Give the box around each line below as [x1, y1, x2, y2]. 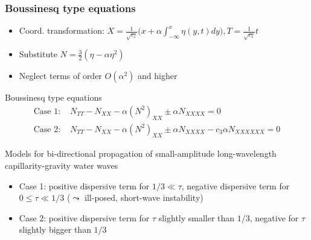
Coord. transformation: [19, 24, 104, 37]
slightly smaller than [158, 211, 235, 224]
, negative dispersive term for [181, 179, 290, 192]
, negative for [249, 211, 299, 224]
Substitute [19, 48, 57, 60]
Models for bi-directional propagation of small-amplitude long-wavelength [5, 147, 277, 160]
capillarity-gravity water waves [5, 159, 118, 172]
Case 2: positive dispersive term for [19, 211, 150, 224]
